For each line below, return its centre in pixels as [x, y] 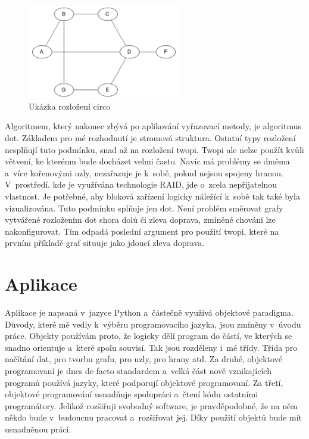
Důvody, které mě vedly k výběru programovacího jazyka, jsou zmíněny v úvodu [153, 324]
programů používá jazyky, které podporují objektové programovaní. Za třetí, [144, 382]
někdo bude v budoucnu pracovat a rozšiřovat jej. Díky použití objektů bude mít [154, 417]
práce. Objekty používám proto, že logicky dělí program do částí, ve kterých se [149, 336]
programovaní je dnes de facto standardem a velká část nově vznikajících [138, 371]
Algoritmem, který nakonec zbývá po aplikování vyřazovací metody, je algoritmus [153, 126]
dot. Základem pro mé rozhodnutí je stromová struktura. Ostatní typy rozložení [150, 138]
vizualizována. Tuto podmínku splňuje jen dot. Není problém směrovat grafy [144, 208]
